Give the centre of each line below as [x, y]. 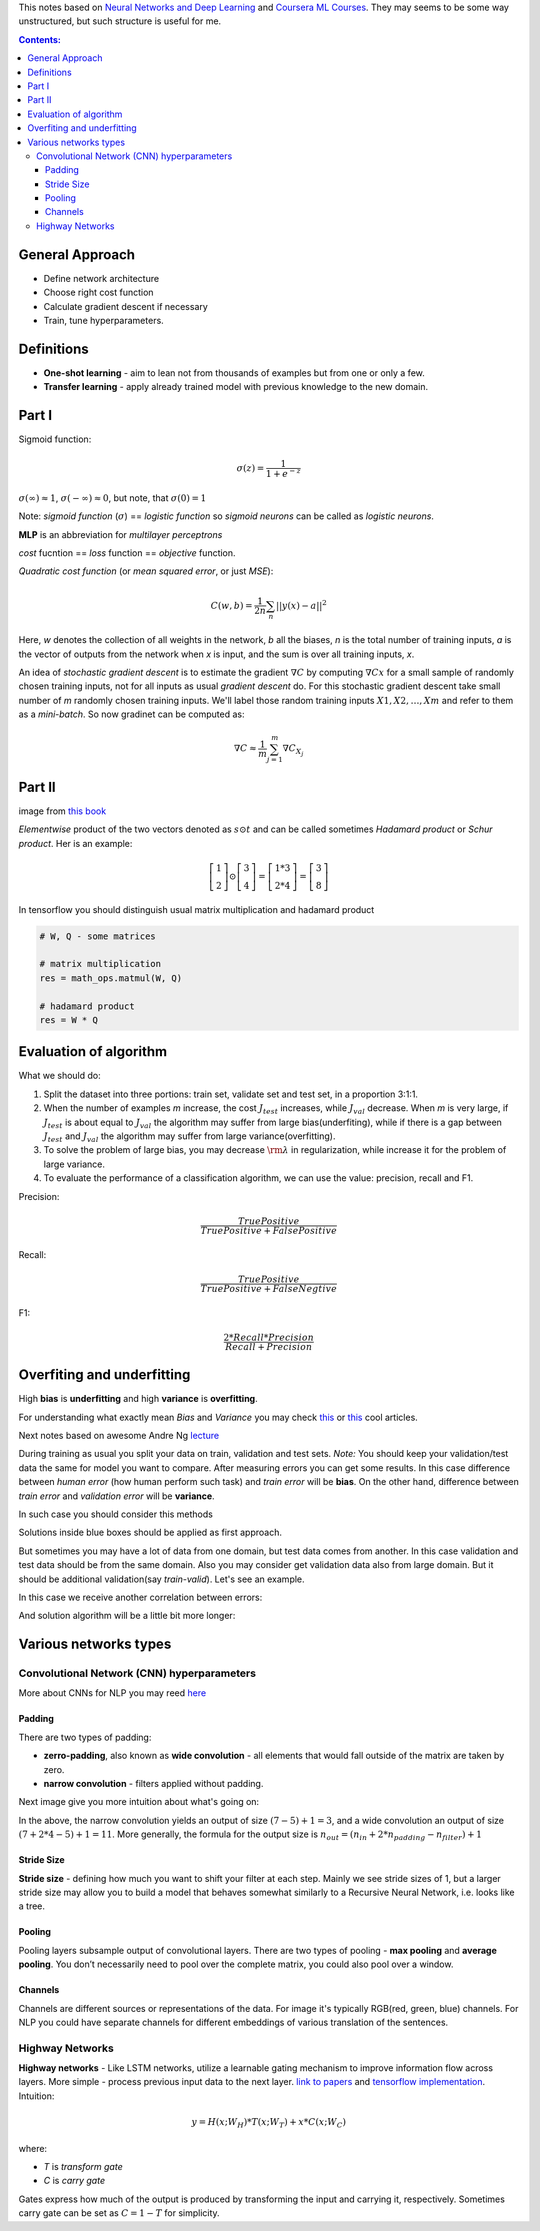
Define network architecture [101, 278]
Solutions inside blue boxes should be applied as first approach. [150, 1532]
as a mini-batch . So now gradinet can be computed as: [131, 714]
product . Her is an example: [75, 843]
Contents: [40, 39]
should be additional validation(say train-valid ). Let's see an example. [161, 1579]
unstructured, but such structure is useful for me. [120, 21]
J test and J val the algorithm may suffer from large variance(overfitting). [189, 1137]
